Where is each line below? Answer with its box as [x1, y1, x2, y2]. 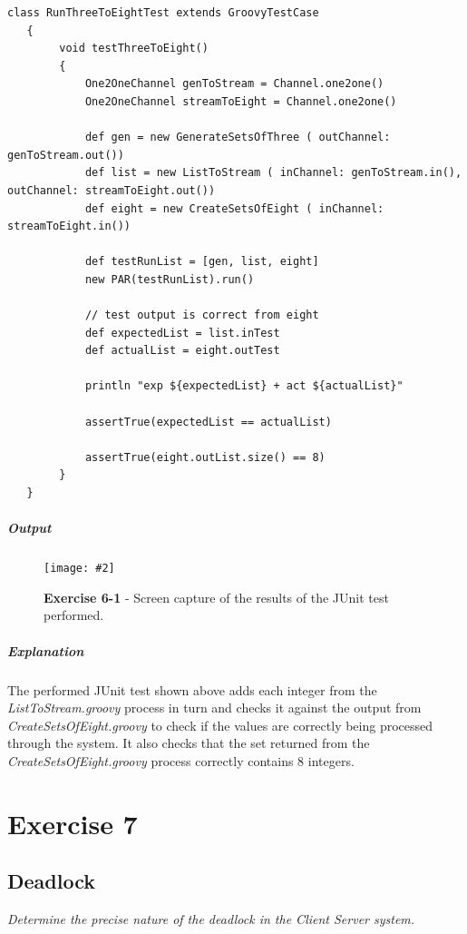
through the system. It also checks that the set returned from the [7, 733, 370, 752]
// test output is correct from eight [84, 309, 319, 322]
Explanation [7, 641, 84, 660]
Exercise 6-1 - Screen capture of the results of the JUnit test [44, 587, 389, 606]
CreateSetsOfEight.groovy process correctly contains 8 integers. [7, 751, 355, 770]
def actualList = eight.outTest [84, 344, 280, 358]
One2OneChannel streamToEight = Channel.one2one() [84, 94, 397, 108]
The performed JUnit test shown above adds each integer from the [7, 680, 377, 699]
